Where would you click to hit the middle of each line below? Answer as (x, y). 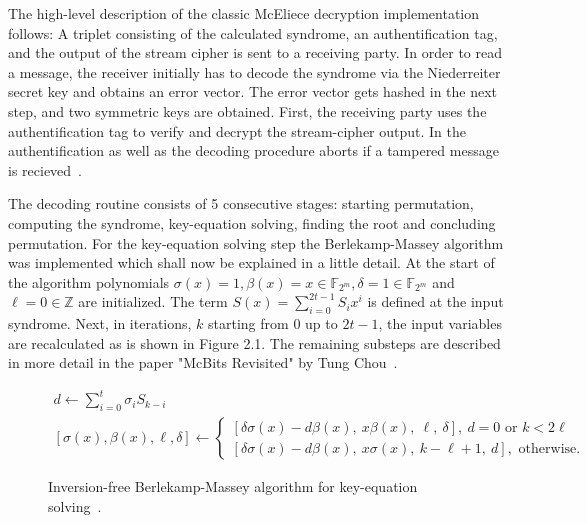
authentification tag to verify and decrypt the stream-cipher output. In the (237, 130)
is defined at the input (435, 301)
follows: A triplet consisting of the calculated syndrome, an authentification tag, (253, 32)
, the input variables (440, 323)
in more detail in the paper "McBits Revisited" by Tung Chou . (203, 362)
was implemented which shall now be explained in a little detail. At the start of (251, 262)
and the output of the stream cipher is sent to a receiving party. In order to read (255, 52)
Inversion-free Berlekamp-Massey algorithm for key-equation (233, 486)
